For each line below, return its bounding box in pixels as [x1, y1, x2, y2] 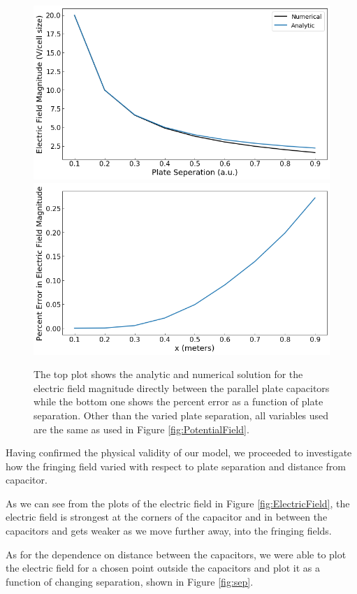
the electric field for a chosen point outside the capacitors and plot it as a [6, 560, 320, 575]
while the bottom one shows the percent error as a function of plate [34, 394, 323, 409]
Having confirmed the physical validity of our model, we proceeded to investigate [6, 445, 352, 460]
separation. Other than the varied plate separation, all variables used [34, 407, 329, 422]
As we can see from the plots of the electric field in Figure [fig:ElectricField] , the [6, 495, 350, 510]
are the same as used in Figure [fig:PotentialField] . [34, 421, 249, 436]
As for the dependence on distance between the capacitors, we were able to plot [6, 546, 347, 561]
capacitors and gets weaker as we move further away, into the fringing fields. [6, 523, 332, 538]
